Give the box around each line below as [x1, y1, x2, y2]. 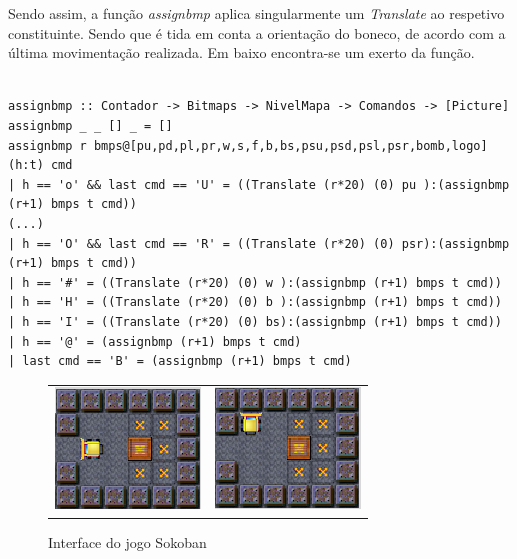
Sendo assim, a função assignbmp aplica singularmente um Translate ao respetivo [8, 3, 505, 23]
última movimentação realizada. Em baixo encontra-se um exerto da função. [8, 42, 475, 63]
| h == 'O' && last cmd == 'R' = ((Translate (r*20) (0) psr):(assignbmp [8, 236, 510, 251]
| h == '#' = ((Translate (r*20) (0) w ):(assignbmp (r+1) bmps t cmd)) [8, 275, 502, 290]
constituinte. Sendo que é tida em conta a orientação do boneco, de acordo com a [8, 22, 506, 43]
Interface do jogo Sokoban [48, 531, 207, 552]
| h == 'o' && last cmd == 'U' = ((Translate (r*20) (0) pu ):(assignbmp [8, 177, 510, 192]
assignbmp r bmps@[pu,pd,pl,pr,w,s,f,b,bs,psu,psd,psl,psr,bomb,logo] [8, 138, 488, 153]
